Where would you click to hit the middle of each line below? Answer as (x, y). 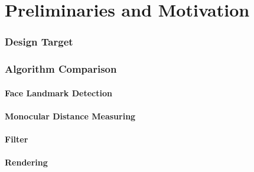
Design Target (39, 42)
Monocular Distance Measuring (70, 116)
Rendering (26, 162)
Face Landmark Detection (58, 93)
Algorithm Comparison (61, 69)
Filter (17, 139)
